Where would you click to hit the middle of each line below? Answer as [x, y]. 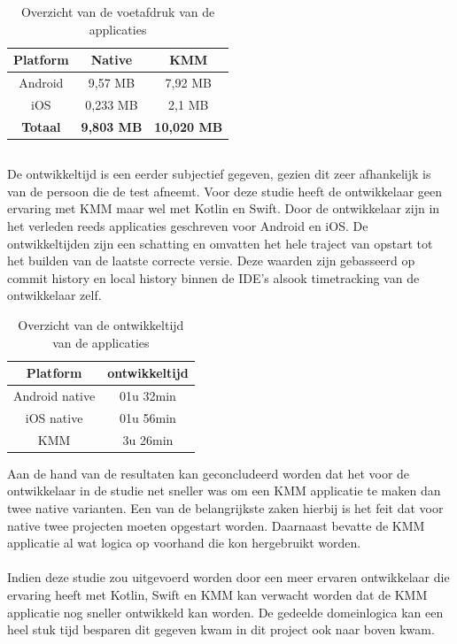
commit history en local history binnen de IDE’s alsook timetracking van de [213, 277]
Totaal [41, 126]
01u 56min [148, 417]
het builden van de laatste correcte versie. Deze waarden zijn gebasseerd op [211, 261]
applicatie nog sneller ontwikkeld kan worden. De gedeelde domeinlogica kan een [225, 612]
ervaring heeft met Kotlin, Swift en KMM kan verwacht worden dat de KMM [217, 594]
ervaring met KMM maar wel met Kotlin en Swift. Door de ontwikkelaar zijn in [224, 208]
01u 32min [148, 395]
